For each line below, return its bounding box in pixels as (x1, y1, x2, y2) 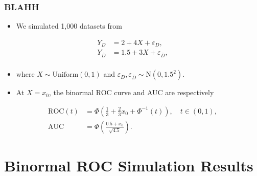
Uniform (52, 71, 79, 79)
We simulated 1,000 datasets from (16, 20, 122, 31)
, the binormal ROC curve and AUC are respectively (49, 87, 214, 98)
